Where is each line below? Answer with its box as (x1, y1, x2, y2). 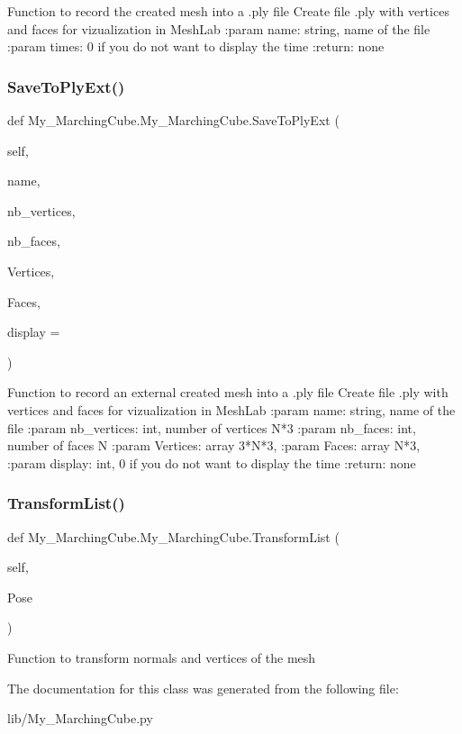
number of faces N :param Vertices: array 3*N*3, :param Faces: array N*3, (7, 436, 421, 455)
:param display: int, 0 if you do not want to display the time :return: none (7, 453, 416, 472)
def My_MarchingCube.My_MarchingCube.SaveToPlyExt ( (7, 111, 340, 129)
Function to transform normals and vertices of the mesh (7, 648, 316, 666)
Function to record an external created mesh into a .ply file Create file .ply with (7, 383, 448, 402)
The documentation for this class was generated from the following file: (7, 678, 399, 697)
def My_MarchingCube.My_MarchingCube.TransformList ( (7, 527, 340, 546)
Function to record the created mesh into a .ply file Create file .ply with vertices (7, 2, 449, 20)
